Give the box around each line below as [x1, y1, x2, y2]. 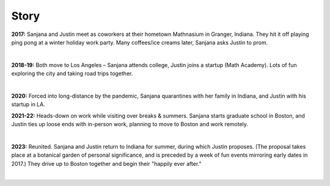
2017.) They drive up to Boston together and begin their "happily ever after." [11, 160, 202, 167]
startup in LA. [11, 101, 45, 108]
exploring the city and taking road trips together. [11, 70, 133, 77]
